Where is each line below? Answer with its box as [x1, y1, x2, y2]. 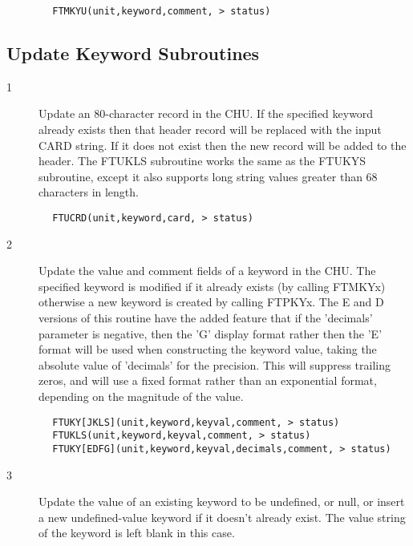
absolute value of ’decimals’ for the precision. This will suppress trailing [38, 356, 391, 373]
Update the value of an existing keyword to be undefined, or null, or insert [38, 493, 405, 510]
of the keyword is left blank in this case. [38, 524, 235, 541]
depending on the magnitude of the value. [38, 388, 244, 405]
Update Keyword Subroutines [6, 41, 260, 66]
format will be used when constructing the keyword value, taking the [38, 341, 377, 358]
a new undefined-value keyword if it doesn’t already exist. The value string [38, 508, 406, 525]
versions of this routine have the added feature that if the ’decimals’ [38, 309, 373, 326]
